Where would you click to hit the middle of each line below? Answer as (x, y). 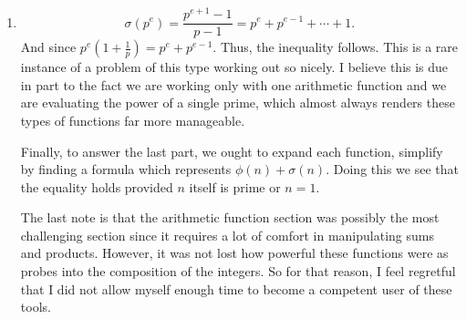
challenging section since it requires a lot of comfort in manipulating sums (227, 235)
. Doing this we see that (392, 169)
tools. (36, 307)
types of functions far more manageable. (133, 120)
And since (48, 47)
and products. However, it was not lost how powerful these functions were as (234, 253)
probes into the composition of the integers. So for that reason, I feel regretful (238, 271)
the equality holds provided (97, 186)
